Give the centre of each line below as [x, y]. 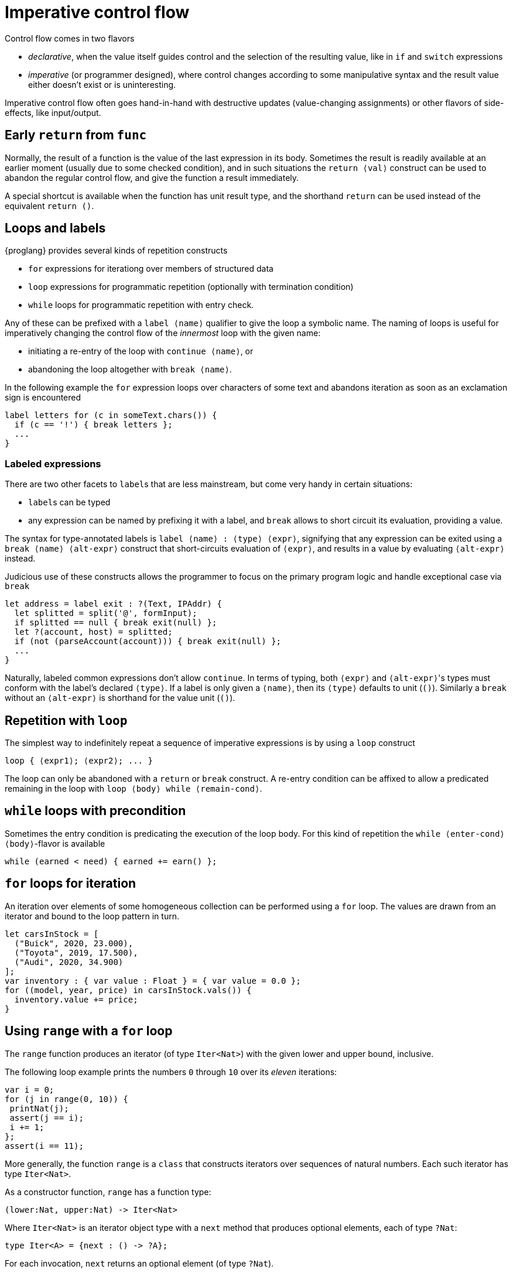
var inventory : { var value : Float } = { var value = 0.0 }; [153, 981]
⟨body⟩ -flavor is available [55, 843]
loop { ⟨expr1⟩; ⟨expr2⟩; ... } [79, 761]
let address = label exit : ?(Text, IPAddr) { [113, 604]
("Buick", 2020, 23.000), [74, 943]
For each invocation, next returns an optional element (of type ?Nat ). [139, 1263]
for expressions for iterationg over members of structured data [151, 269]
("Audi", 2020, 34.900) [69, 962]
